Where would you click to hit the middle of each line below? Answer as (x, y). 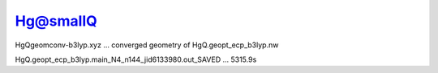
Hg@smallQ (56, 21)
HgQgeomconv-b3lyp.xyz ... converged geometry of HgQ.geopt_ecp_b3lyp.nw (147, 45)
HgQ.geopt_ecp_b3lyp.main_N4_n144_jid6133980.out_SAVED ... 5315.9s (136, 59)
